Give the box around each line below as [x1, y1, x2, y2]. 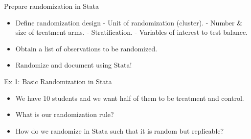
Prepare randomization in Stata [4, 1, 99, 11]
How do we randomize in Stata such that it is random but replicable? [15, 125, 224, 136]
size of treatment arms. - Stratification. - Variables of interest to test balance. [15, 27, 248, 37]
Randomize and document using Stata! [15, 60, 132, 70]
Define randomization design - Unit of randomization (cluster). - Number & [15, 17, 243, 27]
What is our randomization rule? [15, 109, 114, 119]
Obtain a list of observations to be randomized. [15, 43, 158, 53]
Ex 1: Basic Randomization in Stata [4, 76, 112, 86]
